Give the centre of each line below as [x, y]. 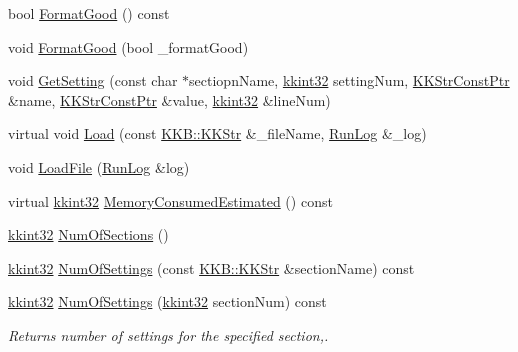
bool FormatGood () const [89, 13]
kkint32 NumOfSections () [88, 234]
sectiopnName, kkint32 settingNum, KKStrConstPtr [349, 80]
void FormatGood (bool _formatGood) [128, 46]
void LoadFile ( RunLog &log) [99, 166]
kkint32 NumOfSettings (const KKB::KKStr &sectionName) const [211, 267]
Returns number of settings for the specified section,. [168, 334]
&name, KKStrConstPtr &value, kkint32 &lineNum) [169, 99]
